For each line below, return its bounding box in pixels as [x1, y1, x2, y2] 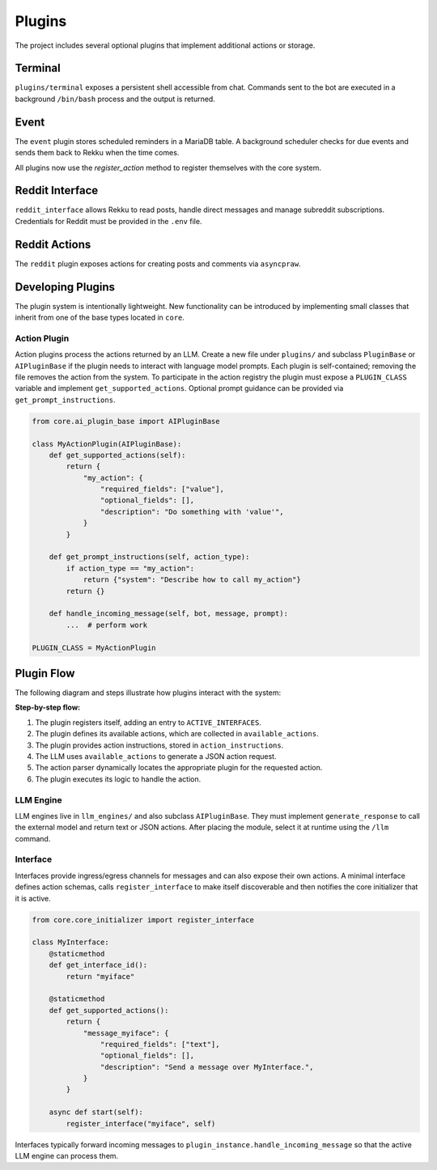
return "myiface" [66, 972, 135, 981]
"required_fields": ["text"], [100, 1040, 220, 1049]
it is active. [15, 893, 52, 903]
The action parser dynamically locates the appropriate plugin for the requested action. [35, 763, 323, 773]
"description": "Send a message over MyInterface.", [100, 1062, 314, 1071]
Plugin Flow [15, 666, 75, 680]
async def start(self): [49, 1108, 143, 1117]
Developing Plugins [15, 280, 115, 294]
